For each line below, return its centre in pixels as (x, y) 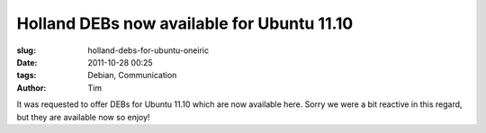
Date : (27, 62)
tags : (27, 75)
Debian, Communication (132, 75)
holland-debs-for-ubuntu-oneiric (148, 50)
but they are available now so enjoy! (83, 117)
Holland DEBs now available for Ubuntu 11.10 (185, 23)
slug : (26, 50)
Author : (31, 88)
